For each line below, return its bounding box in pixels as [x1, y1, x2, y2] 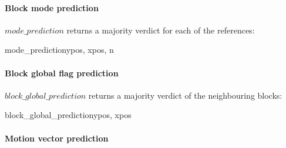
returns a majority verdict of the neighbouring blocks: [88, 89, 282, 101]
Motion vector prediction [5, 132, 109, 144]
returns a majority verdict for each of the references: [66, 23, 255, 36]
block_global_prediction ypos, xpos [5, 109, 132, 121]
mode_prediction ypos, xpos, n [5, 43, 114, 56]
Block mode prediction [5, 1, 99, 14]
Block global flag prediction [5, 66, 119, 79]
